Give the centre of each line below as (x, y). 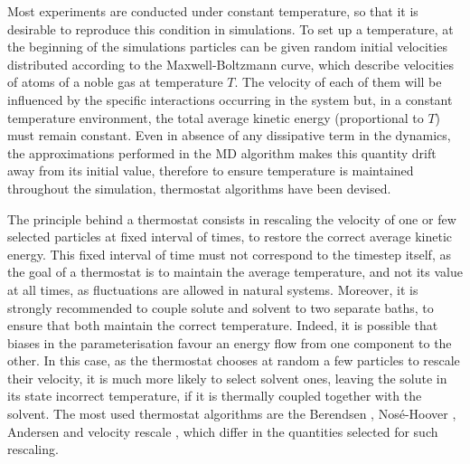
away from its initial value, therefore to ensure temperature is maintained (211, 170)
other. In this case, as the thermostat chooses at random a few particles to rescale (234, 360)
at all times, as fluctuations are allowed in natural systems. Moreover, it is (213, 289)
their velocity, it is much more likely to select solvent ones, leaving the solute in (227, 378)
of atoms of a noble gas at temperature (115, 82)
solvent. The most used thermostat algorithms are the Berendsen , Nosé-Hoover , (232, 414)
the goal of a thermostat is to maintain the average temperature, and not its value (235, 272)
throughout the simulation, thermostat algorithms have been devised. (199, 188)
